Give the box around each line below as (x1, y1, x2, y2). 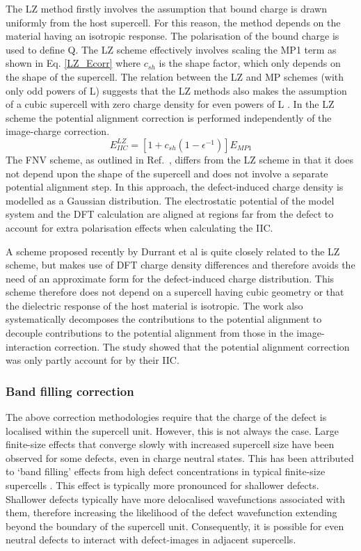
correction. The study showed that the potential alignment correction (54, 339, 350, 353)
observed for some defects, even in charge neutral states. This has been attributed (6, 450, 354, 465)
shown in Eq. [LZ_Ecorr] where (6, 56, 141, 70)
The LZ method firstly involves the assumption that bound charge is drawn (6, 1, 327, 15)
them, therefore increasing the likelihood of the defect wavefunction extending (6, 505, 337, 520)
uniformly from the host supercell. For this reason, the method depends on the (6, 15, 341, 29)
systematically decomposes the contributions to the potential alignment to (6, 312, 322, 326)
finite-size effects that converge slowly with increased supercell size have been (6, 437, 335, 452)
